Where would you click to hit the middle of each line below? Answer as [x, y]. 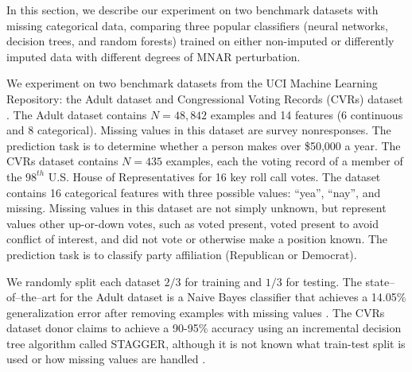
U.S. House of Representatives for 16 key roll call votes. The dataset [214, 176]
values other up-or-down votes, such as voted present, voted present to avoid [193, 223]
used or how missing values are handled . [106, 359]
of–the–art [31, 297]
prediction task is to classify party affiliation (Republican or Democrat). [182, 254]
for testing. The [324, 281]
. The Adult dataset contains [77, 114]
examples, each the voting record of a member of [284, 161]
